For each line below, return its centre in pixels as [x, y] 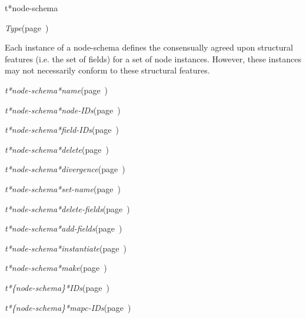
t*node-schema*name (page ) [56, 90]
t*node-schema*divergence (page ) [65, 169]
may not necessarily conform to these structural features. [107, 70]
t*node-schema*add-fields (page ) [64, 228]
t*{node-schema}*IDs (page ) [57, 287]
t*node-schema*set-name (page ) [63, 188]
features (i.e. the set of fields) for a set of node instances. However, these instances [153, 58]
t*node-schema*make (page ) [56, 268]
